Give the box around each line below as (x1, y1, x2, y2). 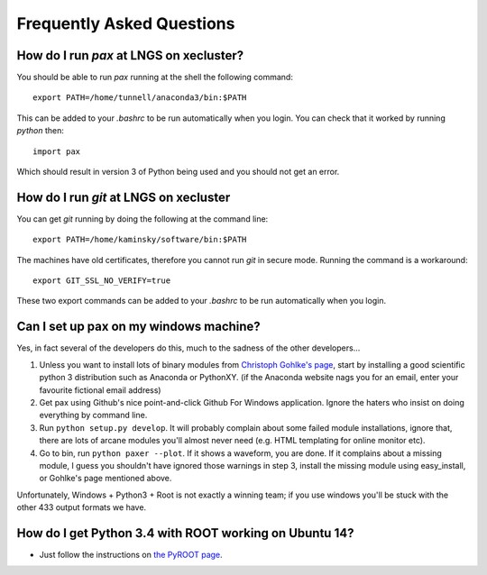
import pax (32, 146, 81, 157)
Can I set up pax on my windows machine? (16, 319, 261, 334)
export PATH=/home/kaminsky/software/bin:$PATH (32, 234, 247, 245)
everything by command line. (39, 410, 148, 421)
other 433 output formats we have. (16, 502, 147, 513)
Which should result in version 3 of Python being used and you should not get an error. (16, 167, 340, 178)
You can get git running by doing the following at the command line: (16, 213, 269, 224)
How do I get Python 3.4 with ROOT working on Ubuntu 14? (16, 525, 354, 541)
